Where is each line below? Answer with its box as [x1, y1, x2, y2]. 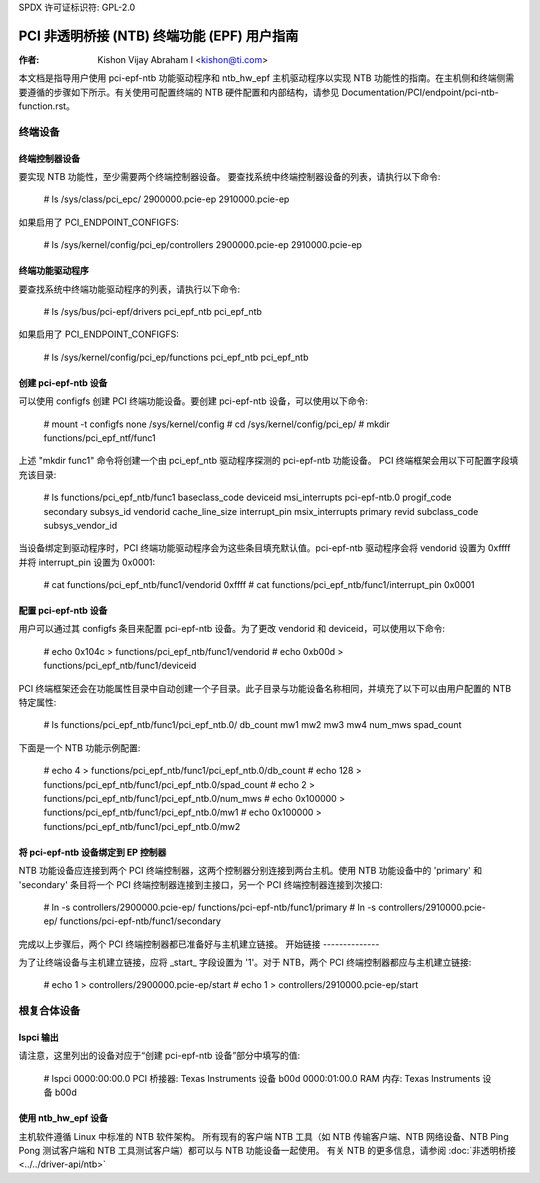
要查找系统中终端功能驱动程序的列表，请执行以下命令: [18, 283, 241, 295]
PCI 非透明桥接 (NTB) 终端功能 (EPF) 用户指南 [18, 27, 299, 44]
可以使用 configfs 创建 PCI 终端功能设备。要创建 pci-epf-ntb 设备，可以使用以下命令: [18, 395, 369, 407]
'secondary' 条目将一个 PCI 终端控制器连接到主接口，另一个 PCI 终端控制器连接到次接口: [18, 878, 383, 890]
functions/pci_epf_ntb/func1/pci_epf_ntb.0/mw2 [43, 820, 241, 832]
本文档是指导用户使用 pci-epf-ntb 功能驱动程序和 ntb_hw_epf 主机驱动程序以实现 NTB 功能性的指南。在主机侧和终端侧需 [18, 72, 515, 84]
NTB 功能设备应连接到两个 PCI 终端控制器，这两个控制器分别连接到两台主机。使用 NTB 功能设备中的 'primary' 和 [18, 865, 483, 877]
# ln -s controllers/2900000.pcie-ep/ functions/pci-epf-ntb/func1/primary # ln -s [43, 901, 377, 913]
